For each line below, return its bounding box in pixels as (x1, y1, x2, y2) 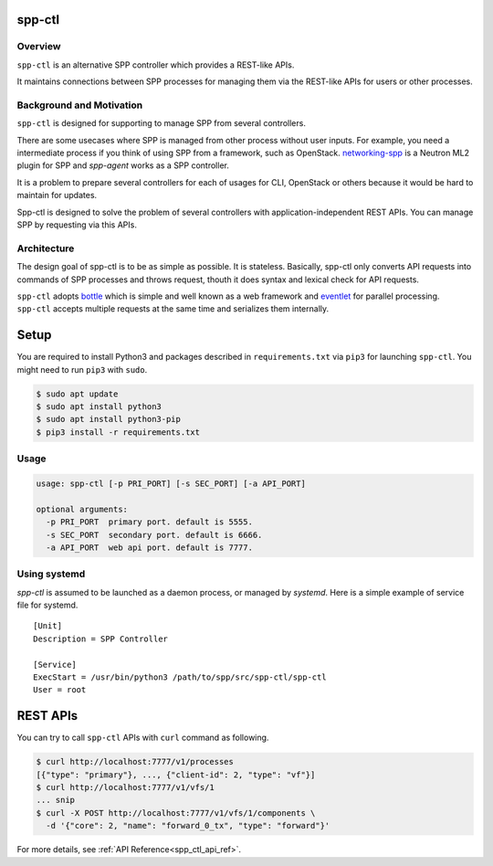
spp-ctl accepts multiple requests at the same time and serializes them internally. (16, 303, 330, 314)
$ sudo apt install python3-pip (36, 414, 182, 425)
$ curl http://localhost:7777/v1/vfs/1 (36, 782, 215, 793)
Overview (16, 40, 61, 53)
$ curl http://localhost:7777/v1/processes (36, 756, 235, 767)
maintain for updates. (16, 190, 98, 201)
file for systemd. (16, 599, 79, 611)
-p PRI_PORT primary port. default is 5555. (46, 517, 253, 527)
